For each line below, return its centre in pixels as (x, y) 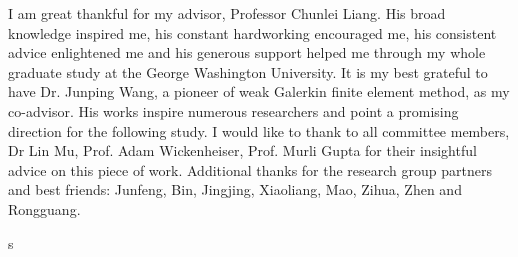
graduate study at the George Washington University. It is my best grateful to (248, 71)
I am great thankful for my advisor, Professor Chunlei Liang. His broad (227, 13)
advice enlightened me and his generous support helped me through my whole (247, 52)
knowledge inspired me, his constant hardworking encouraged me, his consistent (252, 32)
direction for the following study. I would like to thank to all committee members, (259, 130)
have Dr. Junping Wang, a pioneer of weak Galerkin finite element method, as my (259, 91)
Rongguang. (44, 208)
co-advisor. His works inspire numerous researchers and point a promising (233, 110)
